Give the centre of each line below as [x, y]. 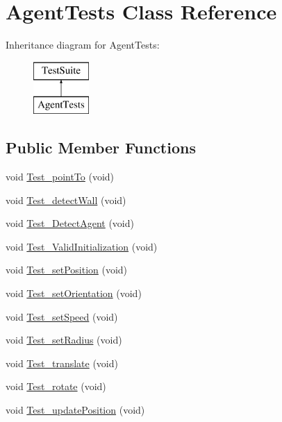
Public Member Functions [101, 147]
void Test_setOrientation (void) [74, 293]
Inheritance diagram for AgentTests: [83, 45]
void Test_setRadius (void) [64, 340]
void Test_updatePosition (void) [75, 410]
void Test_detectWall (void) [66, 200]
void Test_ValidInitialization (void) [82, 246]
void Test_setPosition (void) [67, 270]
